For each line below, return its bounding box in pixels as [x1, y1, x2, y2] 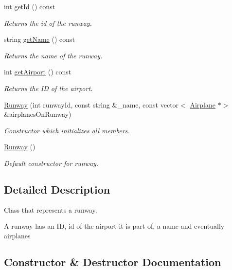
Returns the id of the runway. [4, 18, 92, 28]
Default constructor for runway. [4, 158, 99, 168]
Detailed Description [4, 181, 110, 197]
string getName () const [4, 34, 75, 44]
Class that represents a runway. [4, 204, 97, 215]
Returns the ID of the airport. [4, 83, 93, 93]
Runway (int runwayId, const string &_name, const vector [4, 99, 179, 109]
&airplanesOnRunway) [4, 109, 71, 119]
